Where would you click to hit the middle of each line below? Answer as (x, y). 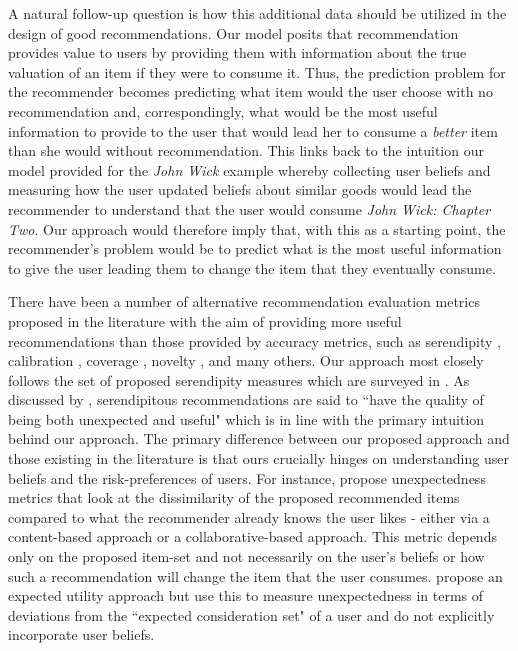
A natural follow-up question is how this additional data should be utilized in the (257, 13)
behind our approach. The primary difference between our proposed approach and (259, 438)
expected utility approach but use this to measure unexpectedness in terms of (246, 595)
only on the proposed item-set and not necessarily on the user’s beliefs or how (246, 556)
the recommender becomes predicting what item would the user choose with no (250, 91)
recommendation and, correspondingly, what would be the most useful (223, 110)
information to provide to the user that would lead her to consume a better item (253, 130)
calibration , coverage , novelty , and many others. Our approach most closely (246, 360)
